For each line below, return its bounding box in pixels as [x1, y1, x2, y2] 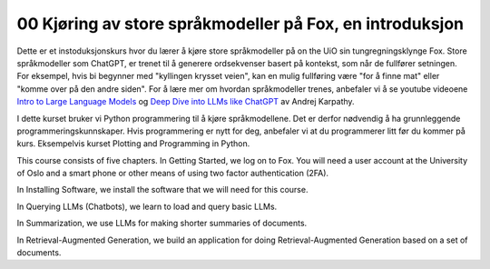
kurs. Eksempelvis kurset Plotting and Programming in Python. [16, 138, 250, 149]
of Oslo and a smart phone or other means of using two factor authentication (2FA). [16, 168, 329, 179]
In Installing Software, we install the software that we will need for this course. [16, 184, 309, 195]
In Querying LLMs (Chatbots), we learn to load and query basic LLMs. [16, 201, 278, 212]
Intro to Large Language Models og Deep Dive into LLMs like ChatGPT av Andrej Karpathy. [16, 96, 355, 107]
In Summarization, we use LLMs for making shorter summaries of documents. [16, 218, 308, 229]
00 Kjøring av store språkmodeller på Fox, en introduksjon [16, 14, 465, 34]
